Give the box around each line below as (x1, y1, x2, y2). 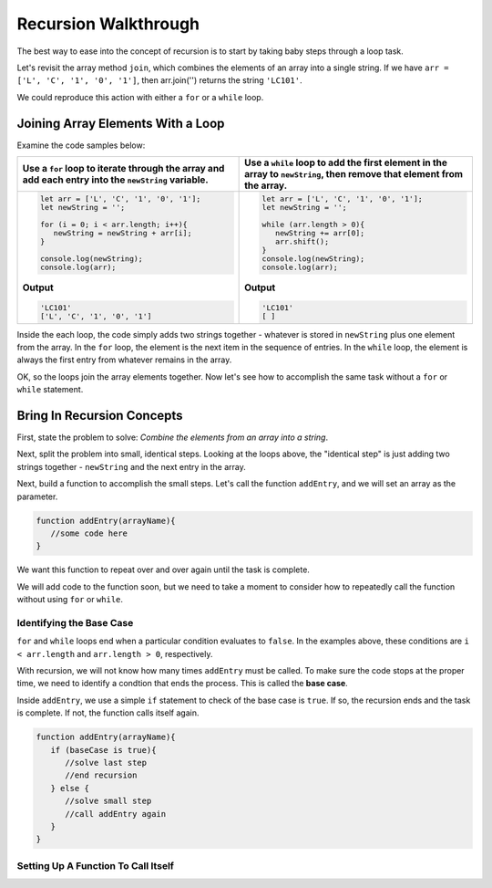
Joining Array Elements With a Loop (16, 115, 225, 131)
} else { (50, 783, 90, 793)
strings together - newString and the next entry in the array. (16, 461, 246, 472)
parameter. (16, 491, 58, 502)
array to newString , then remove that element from (244, 168, 464, 181)
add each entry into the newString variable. (22, 173, 209, 186)
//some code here (50, 528, 128, 538)
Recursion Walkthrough (16, 14, 200, 34)
